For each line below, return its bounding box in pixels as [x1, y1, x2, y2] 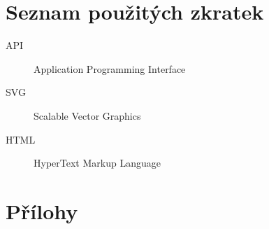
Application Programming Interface [34, 61, 186, 76]
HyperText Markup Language [34, 155, 161, 170]
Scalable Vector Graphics [34, 108, 141, 123]
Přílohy [6, 196, 78, 225]
